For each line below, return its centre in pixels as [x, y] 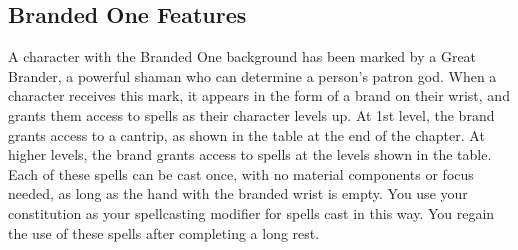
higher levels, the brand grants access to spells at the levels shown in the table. [250, 154]
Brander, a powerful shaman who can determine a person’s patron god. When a [252, 75]
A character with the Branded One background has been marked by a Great [242, 56]
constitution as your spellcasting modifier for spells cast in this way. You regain [251, 212]
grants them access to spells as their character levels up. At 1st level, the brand [251, 114]
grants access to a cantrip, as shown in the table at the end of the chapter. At [246, 134]
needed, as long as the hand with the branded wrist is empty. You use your [238, 193]
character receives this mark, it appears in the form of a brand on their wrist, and [259, 95]
